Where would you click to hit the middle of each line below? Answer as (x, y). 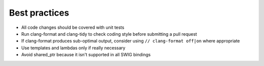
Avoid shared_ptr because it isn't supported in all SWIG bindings (86, 55)
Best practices (39, 13)
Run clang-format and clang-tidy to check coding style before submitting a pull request (109, 34)
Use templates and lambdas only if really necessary (73, 48)
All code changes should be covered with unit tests (73, 27)
